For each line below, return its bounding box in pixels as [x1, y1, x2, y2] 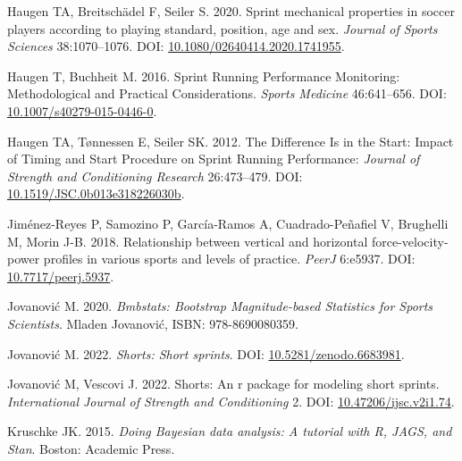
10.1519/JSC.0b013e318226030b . [7, 184, 185, 203]
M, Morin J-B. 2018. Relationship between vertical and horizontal [7, 231, 368, 250]
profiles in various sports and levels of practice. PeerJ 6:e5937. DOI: [43, 249, 416, 268]
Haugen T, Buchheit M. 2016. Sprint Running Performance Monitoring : [7, 66, 400, 85]
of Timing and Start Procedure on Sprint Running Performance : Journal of [7, 149, 420, 168]
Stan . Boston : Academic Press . [7, 439, 175, 457]
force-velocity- [371, 231, 449, 250]
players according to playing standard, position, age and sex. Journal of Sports [7, 19, 438, 38]
